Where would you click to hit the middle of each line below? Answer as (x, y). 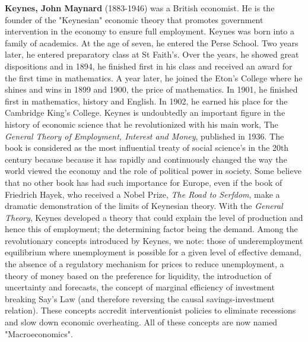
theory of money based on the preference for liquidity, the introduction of (138, 275)
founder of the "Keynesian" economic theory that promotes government (134, 19)
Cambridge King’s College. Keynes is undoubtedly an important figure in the (145, 113)
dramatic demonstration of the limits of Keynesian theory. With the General (144, 206)
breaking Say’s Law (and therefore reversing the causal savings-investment (140, 298)
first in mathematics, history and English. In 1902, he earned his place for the (146, 101)
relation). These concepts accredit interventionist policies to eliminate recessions (150, 310)
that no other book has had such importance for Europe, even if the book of (144, 182)
